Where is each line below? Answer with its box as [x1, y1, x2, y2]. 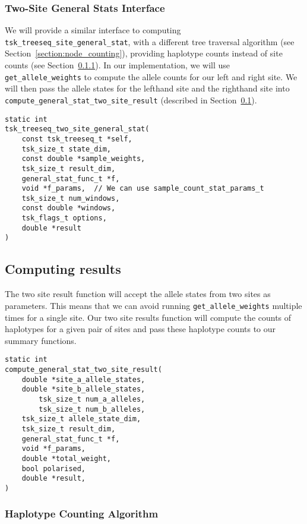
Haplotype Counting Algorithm [5, 506, 159, 521]
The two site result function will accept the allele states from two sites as [5, 288, 271, 300]
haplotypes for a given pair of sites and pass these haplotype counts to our [5, 323, 276, 335]
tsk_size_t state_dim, [21, 144, 111, 153]
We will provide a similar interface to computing [5, 24, 181, 36]
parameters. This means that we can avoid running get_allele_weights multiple [5, 299, 302, 311]
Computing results [5, 260, 121, 278]
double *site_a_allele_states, [21, 375, 145, 384]
